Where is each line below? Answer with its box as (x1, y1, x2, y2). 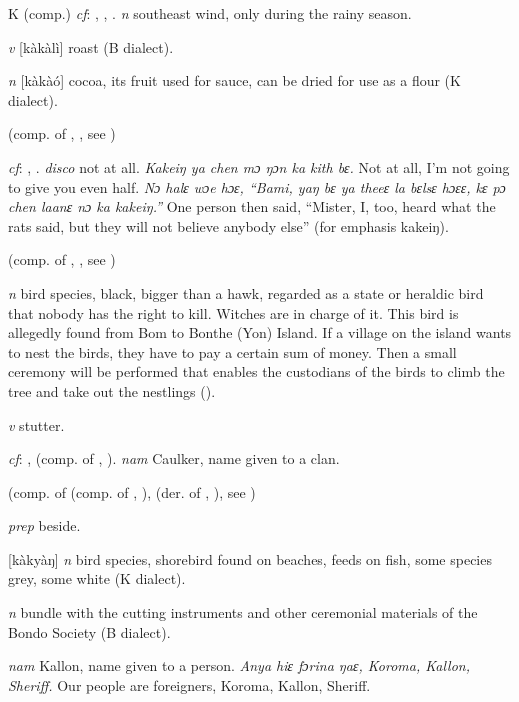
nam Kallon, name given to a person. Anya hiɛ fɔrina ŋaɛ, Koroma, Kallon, (8, 655, 470, 676)
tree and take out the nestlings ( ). (8, 380, 216, 401)
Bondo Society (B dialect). (8, 621, 171, 642)
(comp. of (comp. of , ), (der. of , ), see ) (8, 481, 256, 502)
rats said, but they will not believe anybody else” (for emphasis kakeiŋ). (8, 215, 449, 236)
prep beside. (8, 515, 81, 536)
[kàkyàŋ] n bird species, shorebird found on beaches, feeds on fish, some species (8, 548, 492, 569)
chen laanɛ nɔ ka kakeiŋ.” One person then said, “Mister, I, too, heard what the (8, 196, 496, 217)
